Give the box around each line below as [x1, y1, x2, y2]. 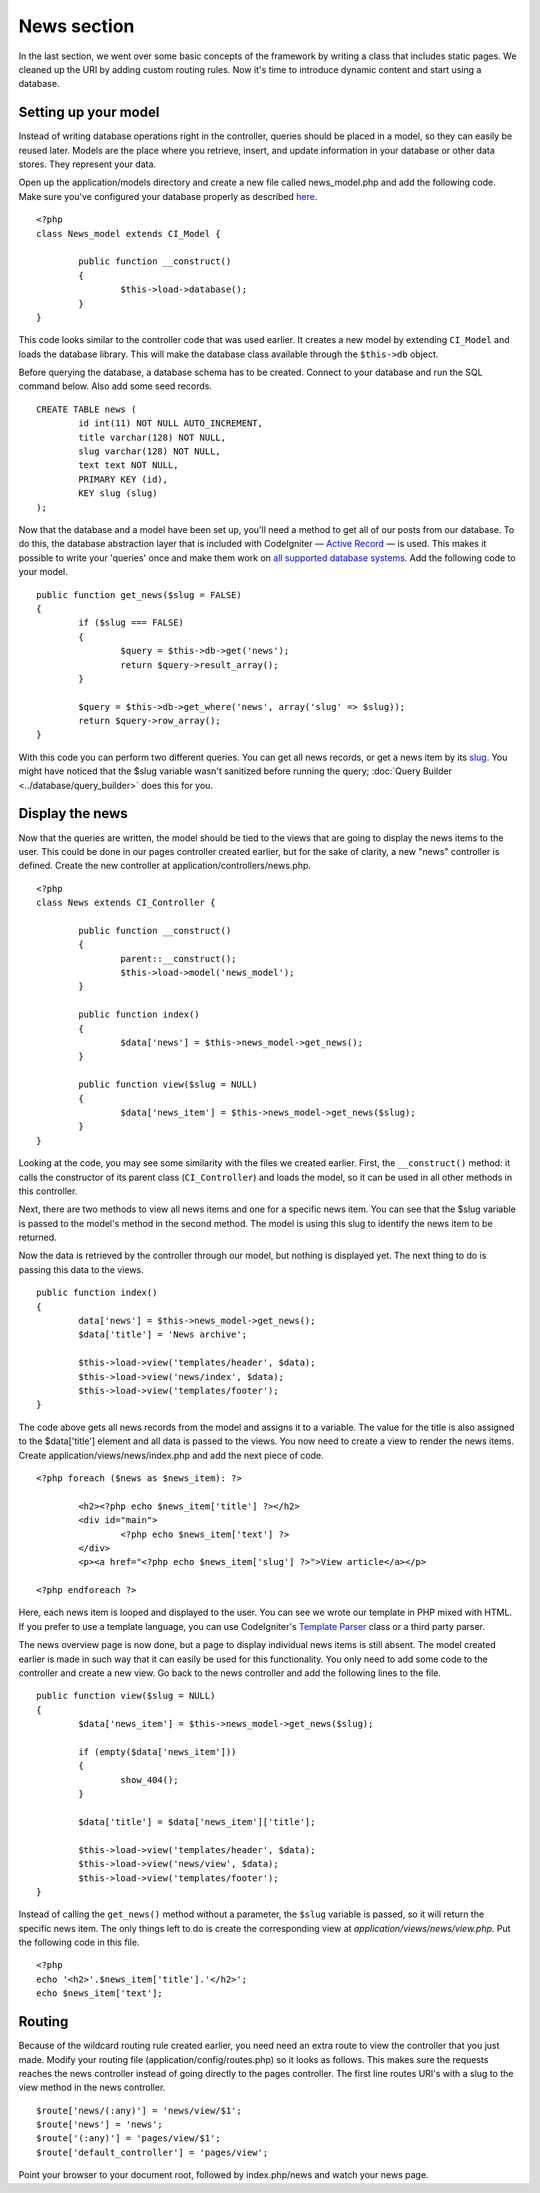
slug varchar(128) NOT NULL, [78, 446, 222, 457]
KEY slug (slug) [78, 488, 158, 499]
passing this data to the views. [18, 1263, 144, 1275]
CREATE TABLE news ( [36, 403, 137, 415]
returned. [18, 1231, 57, 1244]
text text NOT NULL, [78, 460, 179, 471]
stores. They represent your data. [18, 158, 157, 170]
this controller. [18, 1185, 78, 1197]
